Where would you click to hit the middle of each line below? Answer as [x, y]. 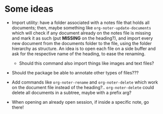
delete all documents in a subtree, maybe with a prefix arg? [72, 92]
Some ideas [29, 9]
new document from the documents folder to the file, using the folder [82, 43]
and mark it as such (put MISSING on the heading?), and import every [82, 38]
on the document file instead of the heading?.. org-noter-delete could [83, 87]
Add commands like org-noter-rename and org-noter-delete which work [85, 82]
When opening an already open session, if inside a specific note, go [80, 102]
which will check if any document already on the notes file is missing [81, 33]
